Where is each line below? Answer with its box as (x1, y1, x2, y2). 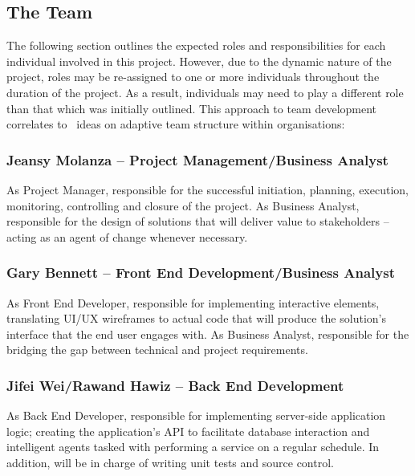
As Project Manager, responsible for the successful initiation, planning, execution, (6, 181, 409, 197)
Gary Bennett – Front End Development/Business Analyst (6, 262, 395, 283)
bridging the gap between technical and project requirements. (6, 341, 308, 358)
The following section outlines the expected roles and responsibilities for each (6, 37, 386, 54)
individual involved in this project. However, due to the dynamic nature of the (6, 52, 392, 69)
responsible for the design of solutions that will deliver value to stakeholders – (6, 213, 389, 230)
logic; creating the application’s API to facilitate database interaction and (6, 422, 370, 439)
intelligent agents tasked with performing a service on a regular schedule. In (6, 438, 380, 455)
